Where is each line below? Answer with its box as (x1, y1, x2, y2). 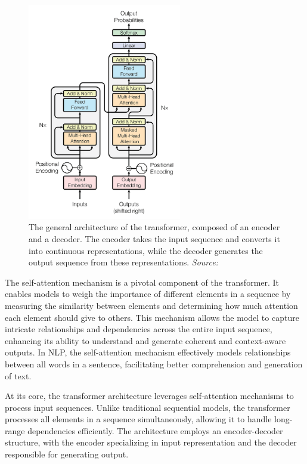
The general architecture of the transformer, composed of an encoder (29, 221, 280, 233)
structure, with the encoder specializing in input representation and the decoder (5, 436, 297, 448)
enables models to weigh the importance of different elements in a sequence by (5, 287, 291, 300)
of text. (5, 369, 32, 382)
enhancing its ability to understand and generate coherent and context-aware (5, 334, 286, 347)
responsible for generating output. (5, 448, 129, 460)
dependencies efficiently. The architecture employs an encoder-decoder (27, 424, 283, 437)
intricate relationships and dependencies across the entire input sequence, (5, 323, 272, 335)
